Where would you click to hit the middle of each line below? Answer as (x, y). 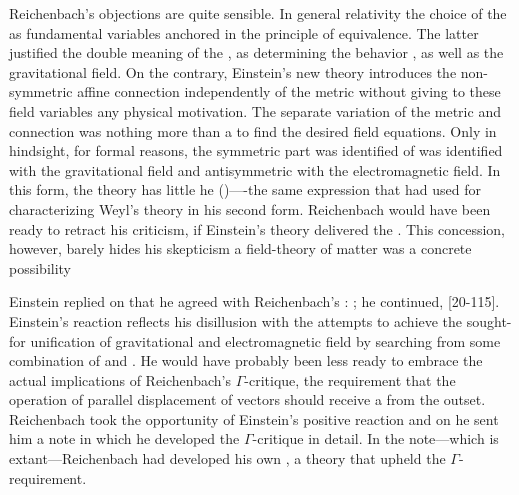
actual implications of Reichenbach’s (120, 379)
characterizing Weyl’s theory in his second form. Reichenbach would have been (250, 208)
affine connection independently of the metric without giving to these (289, 91)
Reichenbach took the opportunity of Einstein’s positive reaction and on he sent (254, 418)
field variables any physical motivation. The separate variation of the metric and (255, 110)
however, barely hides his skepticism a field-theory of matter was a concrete (240, 248)
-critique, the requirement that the (350, 379)
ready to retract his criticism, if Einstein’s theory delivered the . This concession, (257, 228)
